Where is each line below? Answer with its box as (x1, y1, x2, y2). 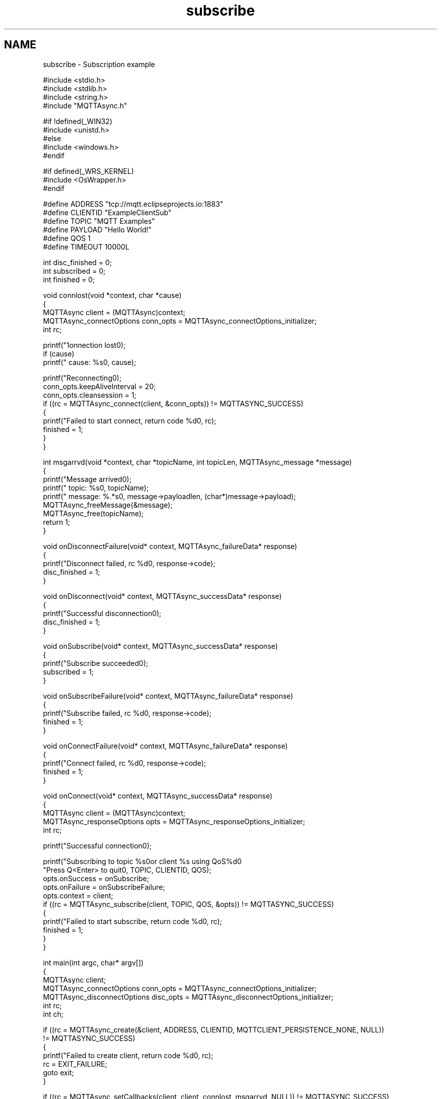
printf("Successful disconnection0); (43, 608, 162, 618)
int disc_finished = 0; (43, 258, 112, 267)
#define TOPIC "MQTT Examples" (43, 216, 155, 225)
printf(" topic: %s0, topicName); (43, 483, 149, 492)
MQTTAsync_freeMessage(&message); (43, 500, 173, 509)
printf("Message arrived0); (43, 474, 131, 483)
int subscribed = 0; (43, 266, 106, 275)
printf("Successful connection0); (43, 841, 152, 850)
